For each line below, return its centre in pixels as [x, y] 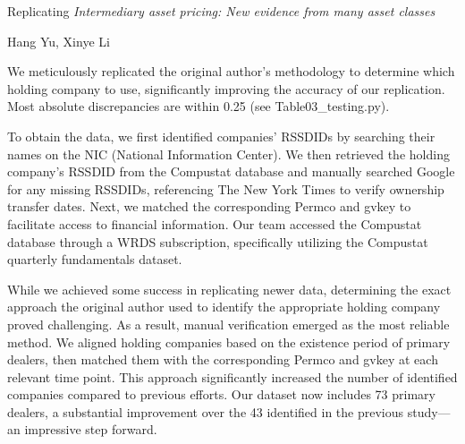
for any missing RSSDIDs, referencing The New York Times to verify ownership [226, 188]
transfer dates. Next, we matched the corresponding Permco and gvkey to [209, 206]
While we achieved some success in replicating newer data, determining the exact [229, 289]
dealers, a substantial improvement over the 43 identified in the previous [206, 411]
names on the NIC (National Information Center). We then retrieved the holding [228, 154]
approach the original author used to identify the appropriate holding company [224, 307]
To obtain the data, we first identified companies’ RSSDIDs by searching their [221, 136]
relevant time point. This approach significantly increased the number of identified [232, 376]
